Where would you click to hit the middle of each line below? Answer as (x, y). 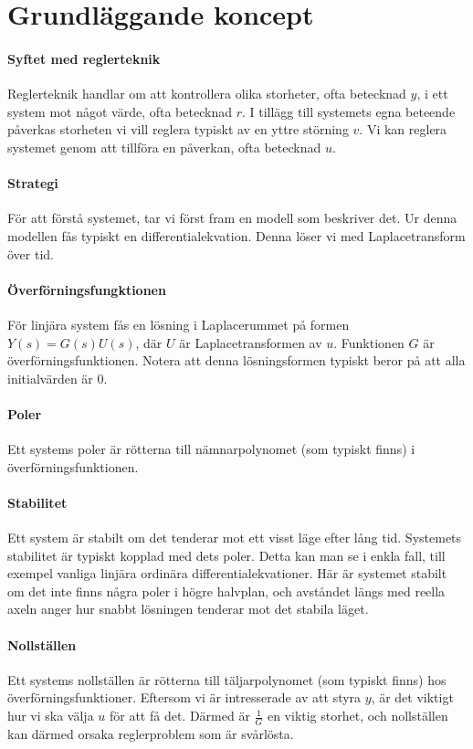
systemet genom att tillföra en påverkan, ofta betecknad (164, 147)
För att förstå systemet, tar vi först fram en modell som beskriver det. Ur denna (232, 218)
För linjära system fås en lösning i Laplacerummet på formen (179, 324)
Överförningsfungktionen (87, 289)
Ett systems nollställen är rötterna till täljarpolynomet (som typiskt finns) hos (227, 679)
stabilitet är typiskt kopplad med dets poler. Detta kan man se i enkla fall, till (226, 555)
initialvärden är (50, 378)
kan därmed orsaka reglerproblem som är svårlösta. (151, 733)
